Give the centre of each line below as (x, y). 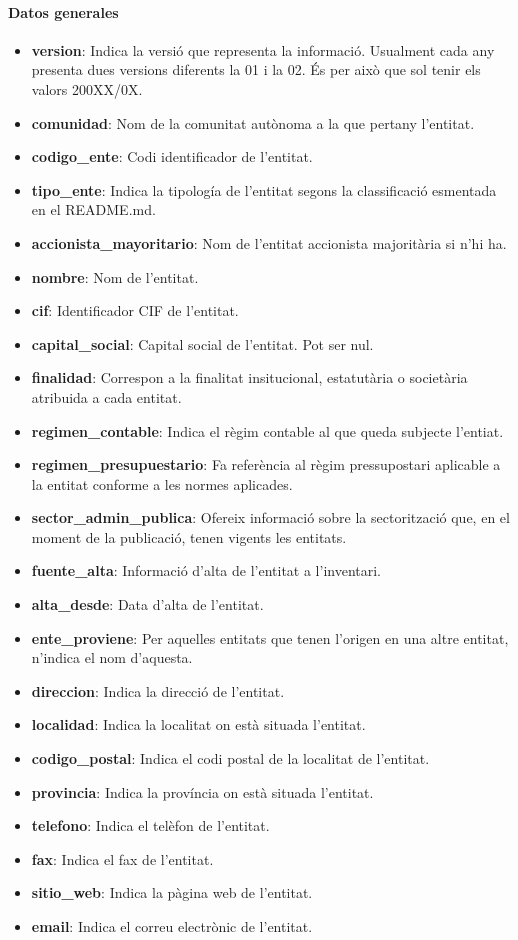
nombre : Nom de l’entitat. (115, 276)
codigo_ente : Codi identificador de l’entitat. (172, 156)
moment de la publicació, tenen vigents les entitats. (189, 536)
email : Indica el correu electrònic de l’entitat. (172, 926)
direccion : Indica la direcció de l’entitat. (158, 690)
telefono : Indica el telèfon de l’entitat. (150, 825)
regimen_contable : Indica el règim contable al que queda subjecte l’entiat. (267, 430)
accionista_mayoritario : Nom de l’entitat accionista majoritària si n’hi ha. (269, 242)
